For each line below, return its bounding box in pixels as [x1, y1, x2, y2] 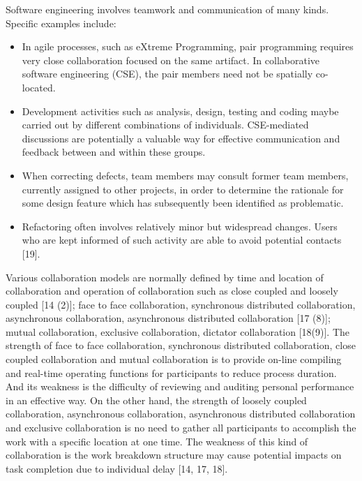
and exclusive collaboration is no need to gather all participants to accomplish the [6, 420, 356, 435]
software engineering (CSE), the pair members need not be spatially [22, 66, 313, 81]
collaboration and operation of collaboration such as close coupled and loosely [6, 283, 338, 298]
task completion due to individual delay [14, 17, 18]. [6, 461, 228, 475]
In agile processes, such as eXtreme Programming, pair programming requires [22, 39, 354, 54]
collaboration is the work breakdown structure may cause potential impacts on [6, 447, 342, 462]
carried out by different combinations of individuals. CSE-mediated [22, 117, 309, 132]
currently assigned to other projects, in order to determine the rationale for [22, 182, 344, 196]
